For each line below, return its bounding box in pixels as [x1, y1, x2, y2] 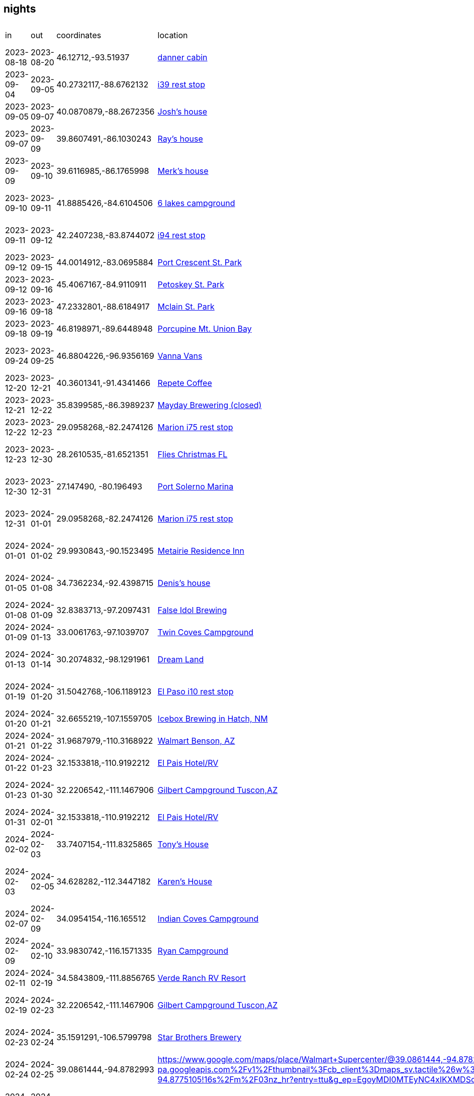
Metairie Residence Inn [157, 546, 244, 556]
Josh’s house [157, 107, 208, 117]
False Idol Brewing [157, 605, 227, 616]
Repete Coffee [157, 378, 212, 388]
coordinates [56, 30, 102, 41]
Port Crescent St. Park [157, 257, 242, 268]
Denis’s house [157, 578, 211, 588]
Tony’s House [157, 839, 209, 850]
